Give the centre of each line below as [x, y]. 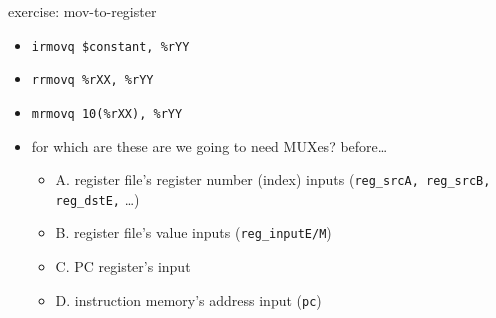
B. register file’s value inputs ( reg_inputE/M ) [193, 232]
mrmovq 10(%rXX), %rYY [107, 113]
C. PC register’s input [123, 266]
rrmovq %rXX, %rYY [92, 80]
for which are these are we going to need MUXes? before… [209, 145]
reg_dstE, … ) [97, 198]
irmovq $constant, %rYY [110, 46]
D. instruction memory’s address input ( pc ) [188, 299]
